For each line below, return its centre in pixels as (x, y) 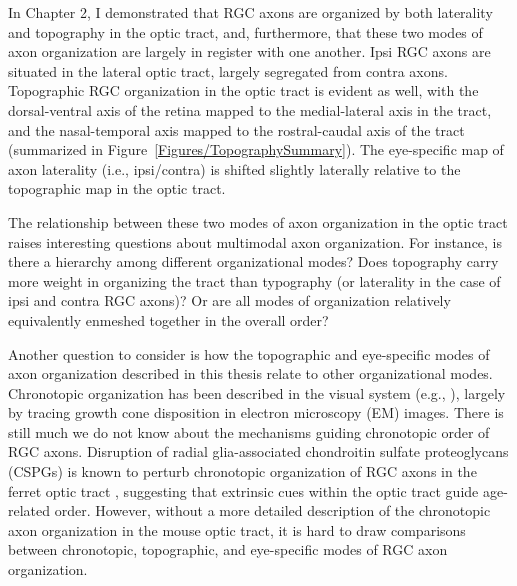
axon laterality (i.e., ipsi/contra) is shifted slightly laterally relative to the (234, 168)
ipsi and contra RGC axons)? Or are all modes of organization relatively (229, 300)
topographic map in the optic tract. (117, 188)
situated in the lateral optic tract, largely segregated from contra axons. (228, 70)
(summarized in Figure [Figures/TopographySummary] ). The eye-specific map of (256, 149)
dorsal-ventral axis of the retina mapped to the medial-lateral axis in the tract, (250, 109)
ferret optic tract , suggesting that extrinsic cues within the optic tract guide (243, 490)
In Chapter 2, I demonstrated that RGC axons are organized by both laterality (250, 12)
